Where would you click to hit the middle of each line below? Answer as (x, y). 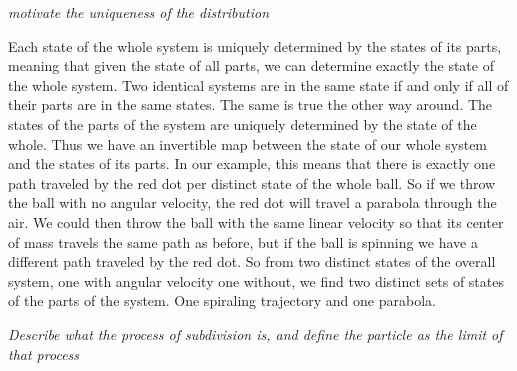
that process (44, 353)
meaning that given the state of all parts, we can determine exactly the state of (251, 65)
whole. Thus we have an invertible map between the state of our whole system (248, 143)
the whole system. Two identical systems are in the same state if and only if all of (258, 84)
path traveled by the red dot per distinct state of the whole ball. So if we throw (252, 182)
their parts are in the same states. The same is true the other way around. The (250, 104)
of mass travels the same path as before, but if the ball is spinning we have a (243, 241)
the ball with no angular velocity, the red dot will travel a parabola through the (252, 202)
